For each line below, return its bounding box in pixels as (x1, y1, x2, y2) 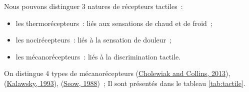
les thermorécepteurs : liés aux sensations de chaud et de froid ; (15, 17, 212, 28)
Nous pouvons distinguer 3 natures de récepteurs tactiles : (4, 1, 183, 11)
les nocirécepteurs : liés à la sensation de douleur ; (15, 34, 172, 45)
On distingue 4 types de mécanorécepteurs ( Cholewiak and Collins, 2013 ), (4, 68, 230, 78)
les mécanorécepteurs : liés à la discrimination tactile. (15, 51, 181, 61)
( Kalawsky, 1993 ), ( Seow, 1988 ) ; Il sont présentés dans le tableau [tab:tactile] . (4, 77, 245, 88)
